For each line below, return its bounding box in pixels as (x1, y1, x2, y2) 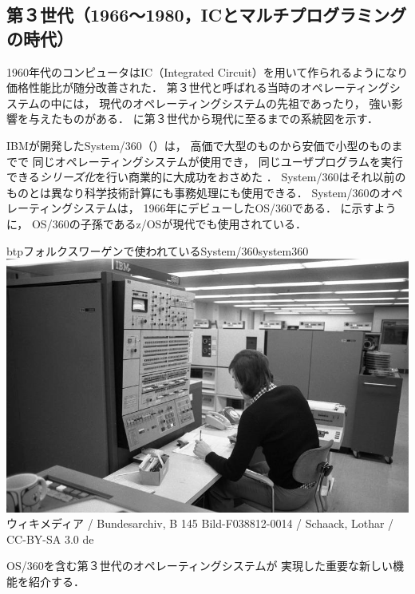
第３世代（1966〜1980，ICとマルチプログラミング (6, 2, 407, 27)
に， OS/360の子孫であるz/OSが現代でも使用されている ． (6, 215, 306, 232)
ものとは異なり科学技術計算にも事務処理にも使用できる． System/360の (6, 184, 381, 200)
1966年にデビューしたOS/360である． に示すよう (143, 200, 397, 216)
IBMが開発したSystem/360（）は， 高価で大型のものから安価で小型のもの (6, 137, 392, 153)
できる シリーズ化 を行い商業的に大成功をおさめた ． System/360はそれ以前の (6, 168, 406, 185)
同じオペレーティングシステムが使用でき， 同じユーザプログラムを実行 (32, 152, 403, 169)
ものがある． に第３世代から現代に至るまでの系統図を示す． (61, 110, 379, 127)
